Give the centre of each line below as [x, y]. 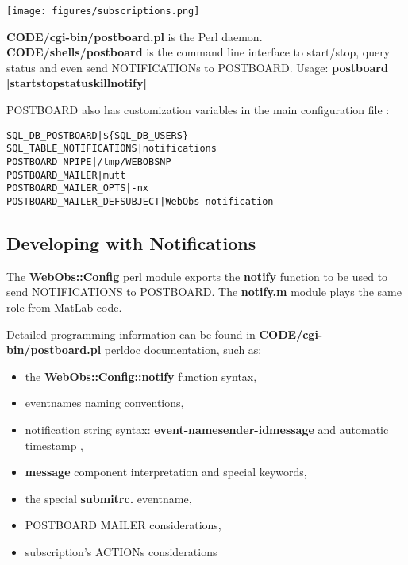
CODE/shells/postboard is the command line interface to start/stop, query [198, 52]
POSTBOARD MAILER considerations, [123, 525]
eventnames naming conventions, [104, 403]
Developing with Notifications [131, 242]
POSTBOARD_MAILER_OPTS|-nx [77, 188]
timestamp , [54, 445]
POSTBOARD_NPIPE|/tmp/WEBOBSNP [89, 161]
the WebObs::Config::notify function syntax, [141, 376]
